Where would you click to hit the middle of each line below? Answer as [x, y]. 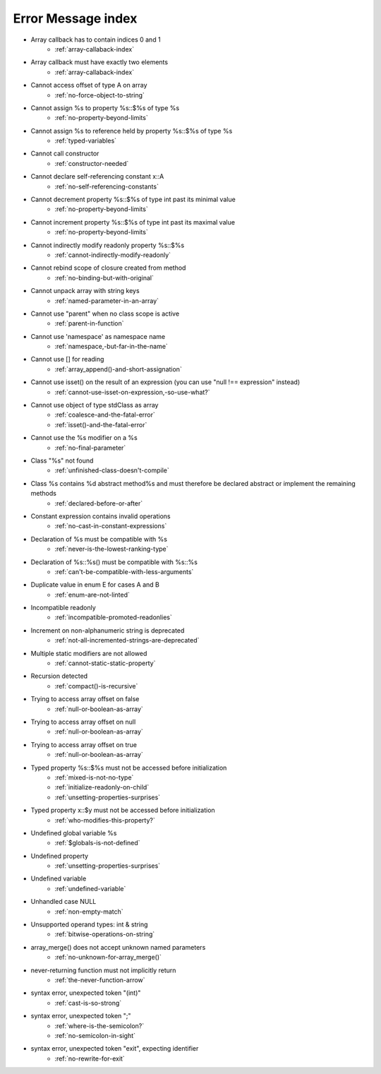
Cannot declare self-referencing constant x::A [97, 177]
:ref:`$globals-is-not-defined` [97, 843]
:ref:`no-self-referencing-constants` [107, 186]
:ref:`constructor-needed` [92, 163]
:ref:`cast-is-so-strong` [88, 1003]
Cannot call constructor [65, 154]
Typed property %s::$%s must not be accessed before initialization [129, 768]
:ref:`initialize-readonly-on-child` [102, 787]
